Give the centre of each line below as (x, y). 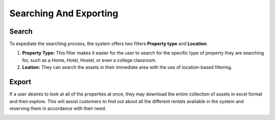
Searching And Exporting (64, 13)
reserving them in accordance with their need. (58, 108)
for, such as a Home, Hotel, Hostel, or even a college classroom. (89, 60)
